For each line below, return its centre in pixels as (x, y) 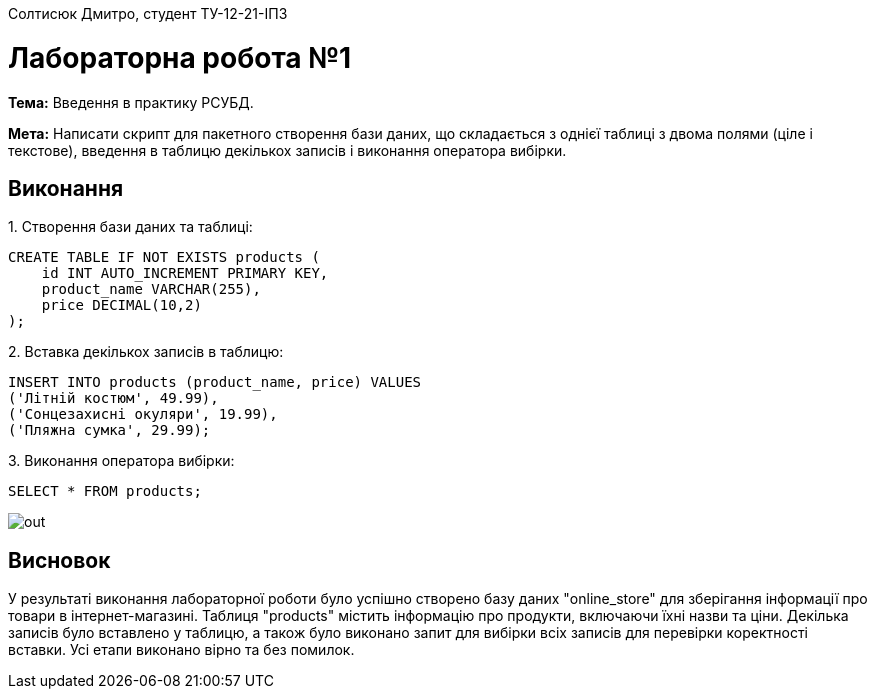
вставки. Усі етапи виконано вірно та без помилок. (181, 650)
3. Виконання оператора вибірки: (121, 461)
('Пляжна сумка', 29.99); (109, 430)
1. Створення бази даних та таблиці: (130, 227)
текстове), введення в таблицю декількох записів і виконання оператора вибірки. (287, 150)
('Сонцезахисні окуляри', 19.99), (143, 414)
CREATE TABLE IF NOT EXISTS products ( (164, 257)
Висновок (59, 560)
